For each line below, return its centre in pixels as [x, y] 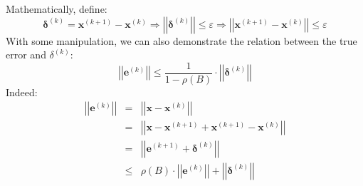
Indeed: [22, 92]
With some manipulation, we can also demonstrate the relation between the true [181, 40]
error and [26, 55]
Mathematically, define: [57, 9]
